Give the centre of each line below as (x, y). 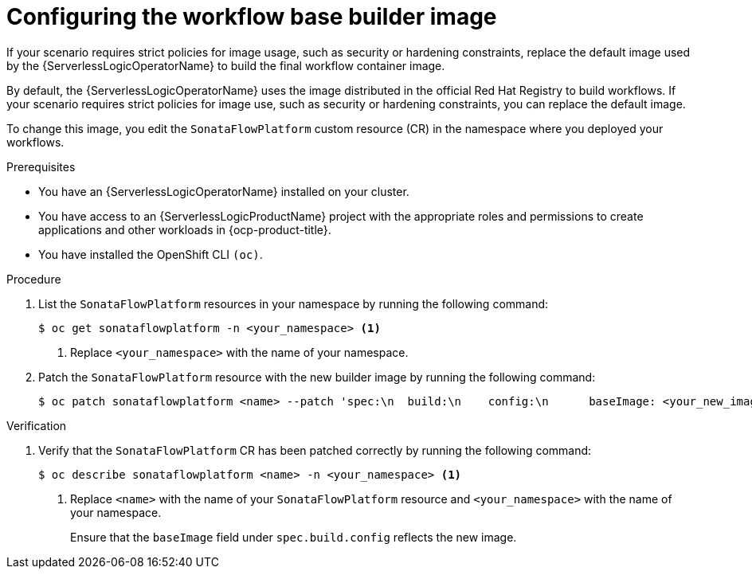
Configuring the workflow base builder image (252, 17)
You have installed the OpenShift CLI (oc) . (151, 254)
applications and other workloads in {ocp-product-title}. (185, 229)
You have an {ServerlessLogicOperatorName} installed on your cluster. (224, 191)
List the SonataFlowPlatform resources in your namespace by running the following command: (294, 303)
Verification (37, 425)
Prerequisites (41, 166)
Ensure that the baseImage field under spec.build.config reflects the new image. (294, 537)
